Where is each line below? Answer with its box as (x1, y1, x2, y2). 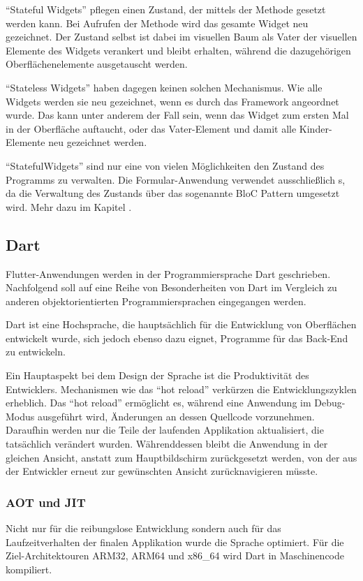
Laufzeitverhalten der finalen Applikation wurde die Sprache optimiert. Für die (6, 534, 344, 549)
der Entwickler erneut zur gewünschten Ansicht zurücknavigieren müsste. (6, 464, 318, 478)
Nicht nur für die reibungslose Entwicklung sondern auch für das (6, 521, 281, 536)
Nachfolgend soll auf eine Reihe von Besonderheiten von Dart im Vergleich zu (6, 280, 337, 295)
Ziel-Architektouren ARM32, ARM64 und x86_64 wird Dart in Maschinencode (6, 548, 345, 563)
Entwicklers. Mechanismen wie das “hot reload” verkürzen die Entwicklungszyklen (6, 381, 357, 396)
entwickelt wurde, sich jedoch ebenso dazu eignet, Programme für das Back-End (6, 330, 348, 345)
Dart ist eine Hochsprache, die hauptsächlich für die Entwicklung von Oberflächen (6, 317, 357, 332)
